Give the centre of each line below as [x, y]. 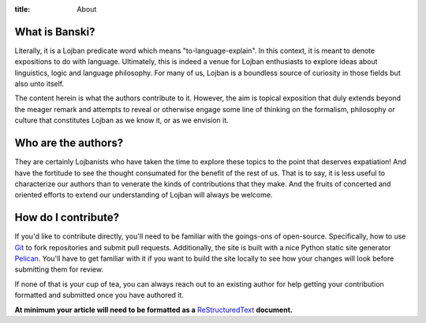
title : [22, 9]
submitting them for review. [59, 269]
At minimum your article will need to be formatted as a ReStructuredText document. [154, 310]
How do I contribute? [67, 218]
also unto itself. [39, 84]
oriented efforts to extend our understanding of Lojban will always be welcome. [144, 195]
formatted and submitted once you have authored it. [99, 295]
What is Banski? [55, 32]
